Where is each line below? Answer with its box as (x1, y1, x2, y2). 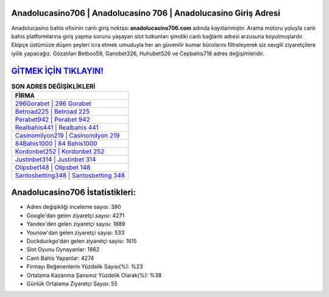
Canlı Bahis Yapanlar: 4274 (26, 254, 94, 262)
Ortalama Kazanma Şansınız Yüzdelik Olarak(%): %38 (26, 271, 162, 279)
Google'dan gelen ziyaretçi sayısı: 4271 (26, 212, 125, 219)
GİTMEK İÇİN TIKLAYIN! (11, 66, 104, 76)
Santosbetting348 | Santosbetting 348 (15, 171, 125, 180)
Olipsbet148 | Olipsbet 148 (15, 163, 91, 172)
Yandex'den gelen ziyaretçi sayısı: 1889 (26, 220, 126, 228)
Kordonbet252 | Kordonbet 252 (15, 147, 105, 155)
